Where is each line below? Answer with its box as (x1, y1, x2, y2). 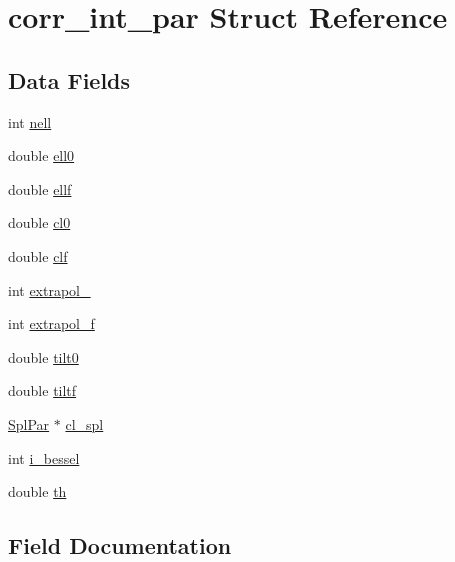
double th (8, 481, 67, 502)
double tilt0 (8, 346, 79, 367)
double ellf (8, 178, 72, 199)
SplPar (8, 413, 50, 434)
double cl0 (8, 212, 71, 233)
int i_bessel (8, 447, 80, 468)
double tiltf (8, 380, 77, 401)
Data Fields (8, 64, 131, 95)
